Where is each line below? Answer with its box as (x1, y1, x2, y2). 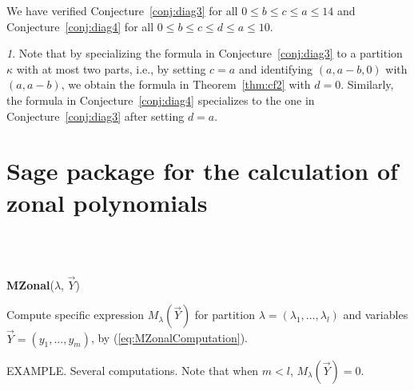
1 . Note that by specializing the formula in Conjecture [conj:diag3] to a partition (6, 45, 403, 62)
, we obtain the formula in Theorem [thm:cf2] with (61, 76, 311, 93)
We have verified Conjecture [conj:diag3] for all (6, 2, 238, 18)
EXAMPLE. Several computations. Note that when (6, 361, 259, 378)
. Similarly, (340, 76, 394, 93)
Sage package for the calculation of (6, 154, 398, 187)
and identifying (238, 60, 313, 77)
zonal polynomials (6, 186, 208, 218)
